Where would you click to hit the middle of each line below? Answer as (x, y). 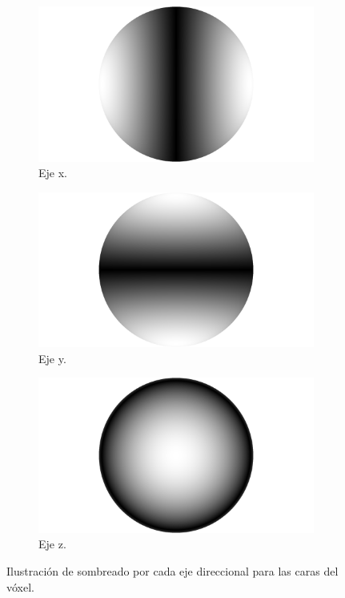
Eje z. (52, 544)
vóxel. (20, 586)
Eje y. (52, 358)
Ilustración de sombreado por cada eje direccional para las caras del (172, 571)
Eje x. (53, 173)
